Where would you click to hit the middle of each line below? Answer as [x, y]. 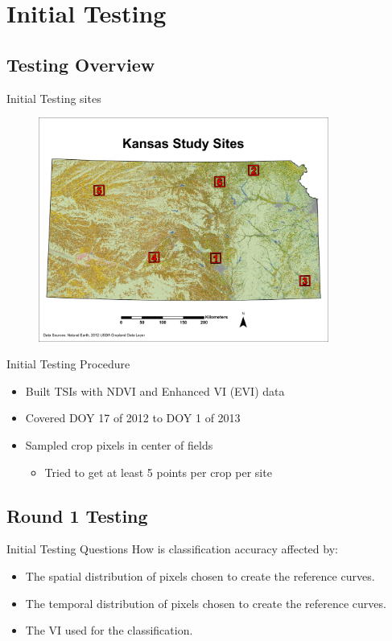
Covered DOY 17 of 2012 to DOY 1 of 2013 [133, 418]
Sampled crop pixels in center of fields [119, 444]
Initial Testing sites [54, 98]
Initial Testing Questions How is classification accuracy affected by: [172, 549]
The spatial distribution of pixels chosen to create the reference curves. [200, 575]
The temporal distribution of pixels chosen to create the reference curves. [206, 603]
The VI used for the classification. [109, 630]
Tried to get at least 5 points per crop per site [158, 472]
